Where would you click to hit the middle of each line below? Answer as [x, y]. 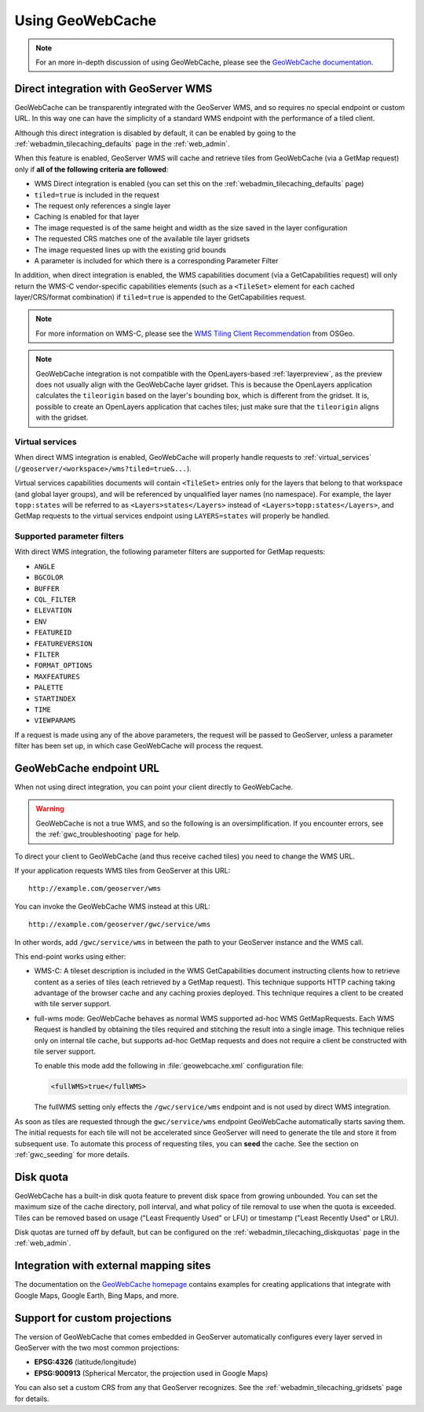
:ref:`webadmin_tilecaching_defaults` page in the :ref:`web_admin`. [122, 144]
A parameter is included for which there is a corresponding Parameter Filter [156, 260]
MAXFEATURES [57, 677]
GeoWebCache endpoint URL [87, 768]
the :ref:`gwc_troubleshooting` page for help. [108, 834]
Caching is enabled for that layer [87, 217]
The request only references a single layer [102, 205]
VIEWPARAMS [55, 721]
